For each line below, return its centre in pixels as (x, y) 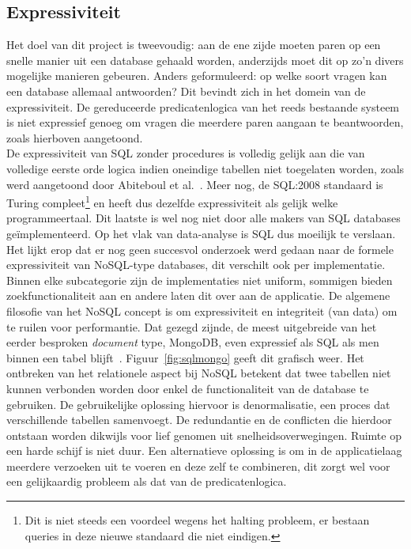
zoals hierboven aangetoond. (75, 137)
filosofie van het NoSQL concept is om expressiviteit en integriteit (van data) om (202, 310)
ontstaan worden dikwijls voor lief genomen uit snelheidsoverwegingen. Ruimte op (204, 435)
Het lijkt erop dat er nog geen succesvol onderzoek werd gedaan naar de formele (200, 249)
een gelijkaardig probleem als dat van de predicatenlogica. (147, 481)
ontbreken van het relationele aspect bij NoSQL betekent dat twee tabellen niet (199, 373)
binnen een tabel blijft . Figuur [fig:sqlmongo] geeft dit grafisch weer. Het (185, 357)
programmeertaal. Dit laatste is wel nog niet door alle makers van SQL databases (204, 218)
